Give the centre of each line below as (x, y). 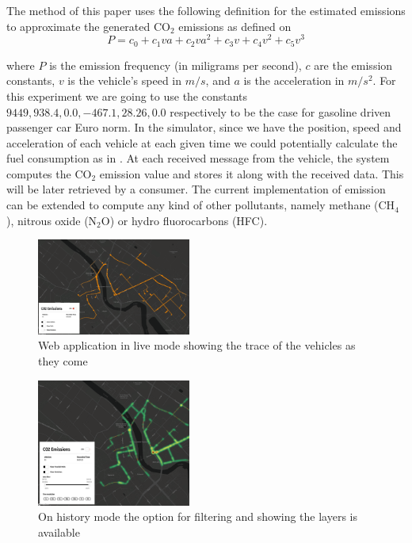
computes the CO (49, 173)
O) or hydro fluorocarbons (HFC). (184, 220)
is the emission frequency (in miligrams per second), (175, 65)
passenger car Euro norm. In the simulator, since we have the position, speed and (204, 127)
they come (63, 361)
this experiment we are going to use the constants (127, 96)
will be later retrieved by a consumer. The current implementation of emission (196, 189)
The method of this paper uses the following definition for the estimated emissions (206, 10)
